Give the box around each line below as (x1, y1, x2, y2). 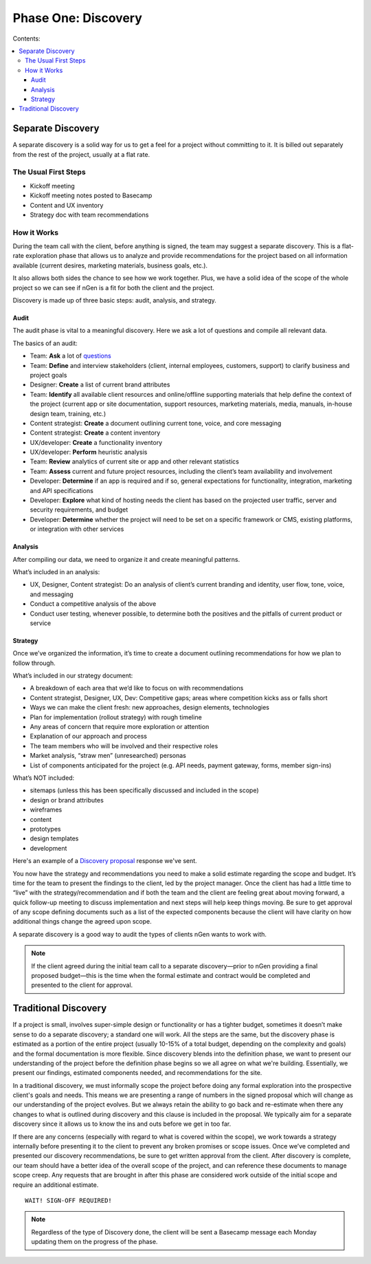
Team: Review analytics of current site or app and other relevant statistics (30, 457, 240, 466)
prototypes (30, 825, 61, 833)
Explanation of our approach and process (30, 732, 148, 741)
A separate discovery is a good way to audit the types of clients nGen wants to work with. (12, 930, 267, 938)
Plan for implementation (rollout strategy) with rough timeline (30, 712, 202, 721)
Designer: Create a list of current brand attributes (30, 380, 170, 389)
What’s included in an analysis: (12, 567, 100, 576)
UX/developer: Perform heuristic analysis (30, 448, 148, 457)
